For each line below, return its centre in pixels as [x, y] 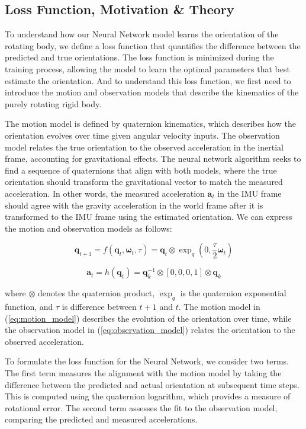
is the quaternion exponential [233, 293]
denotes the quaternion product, [96, 293]
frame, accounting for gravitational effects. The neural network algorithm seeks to [153, 159]
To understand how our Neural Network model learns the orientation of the [142, 34]
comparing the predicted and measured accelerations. [101, 419]
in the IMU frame [249, 193]
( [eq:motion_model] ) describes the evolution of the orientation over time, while [148, 318]
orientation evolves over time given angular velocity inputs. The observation [142, 135]
